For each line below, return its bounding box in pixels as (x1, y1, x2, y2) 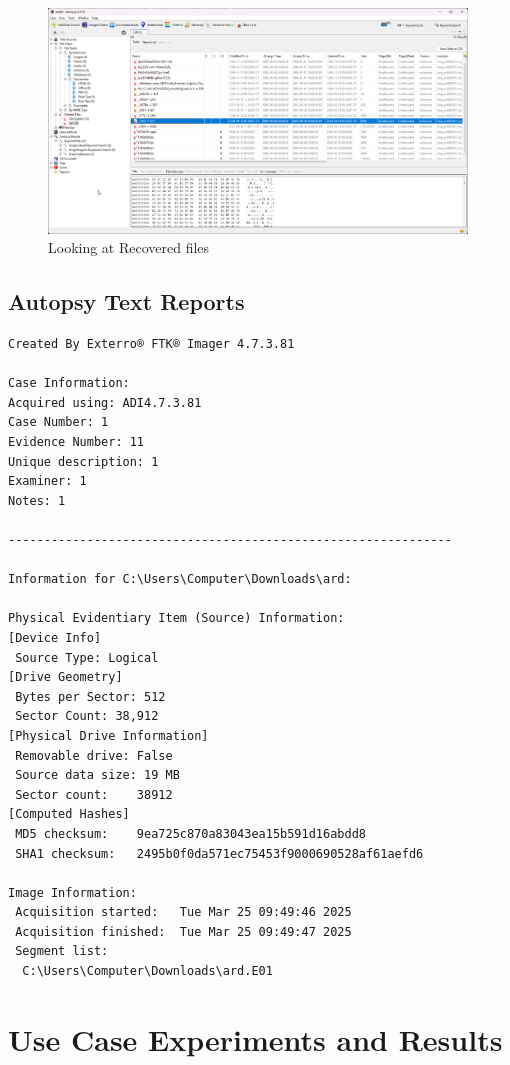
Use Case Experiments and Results (8, 1018, 503, 1059)
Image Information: (8, 885, 137, 900)
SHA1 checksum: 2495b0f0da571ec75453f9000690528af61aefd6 (15, 846, 424, 861)
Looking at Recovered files (48, 237, 210, 258)
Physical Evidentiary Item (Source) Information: (8, 611, 345, 626)
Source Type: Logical (15, 650, 159, 665)
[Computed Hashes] (8, 807, 130, 822)
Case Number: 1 (8, 415, 109, 430)
